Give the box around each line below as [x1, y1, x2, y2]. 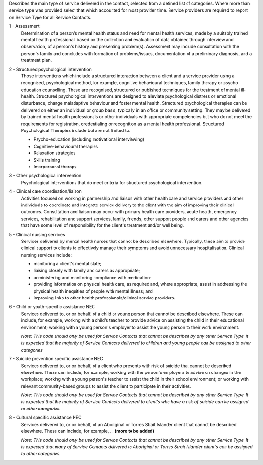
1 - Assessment [9, 23, 40, 29]
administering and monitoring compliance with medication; [33, 274, 151, 280]
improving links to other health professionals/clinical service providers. [33, 295, 175, 301]
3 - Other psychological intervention [9, 173, 82, 179]
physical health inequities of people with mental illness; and [33, 288, 153, 294]
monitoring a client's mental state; [33, 261, 102, 267]
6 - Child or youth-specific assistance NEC [9, 304, 95, 310]
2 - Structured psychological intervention [9, 66, 92, 72]
